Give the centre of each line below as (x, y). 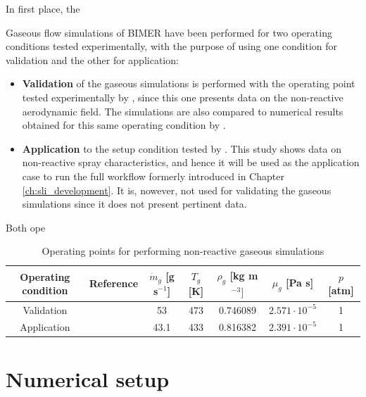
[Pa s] (300, 282)
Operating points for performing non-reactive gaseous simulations (183, 251)
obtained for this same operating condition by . (124, 125)
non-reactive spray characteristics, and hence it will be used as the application (191, 162)
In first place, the (43, 8)
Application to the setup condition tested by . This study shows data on (182, 148)
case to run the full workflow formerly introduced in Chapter (153, 176)
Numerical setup (88, 378)
